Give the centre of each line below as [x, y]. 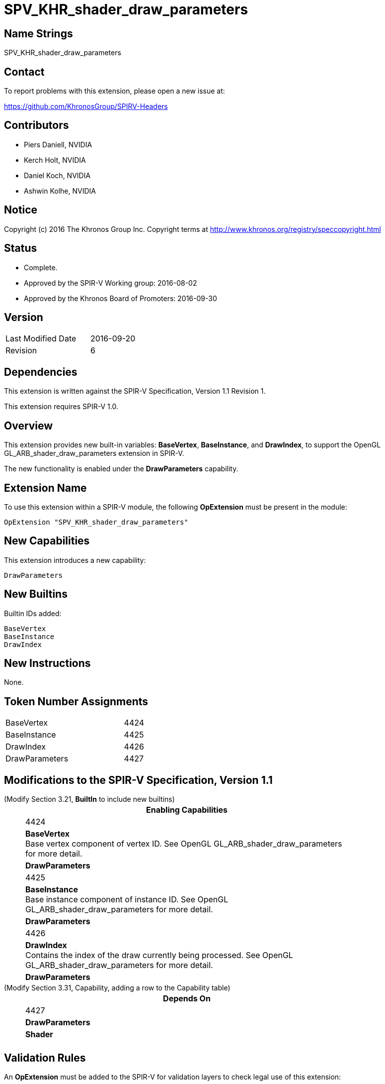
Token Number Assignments [76, 701]
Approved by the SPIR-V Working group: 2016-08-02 [111, 283]
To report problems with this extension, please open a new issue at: [115, 91]
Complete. [41, 267]
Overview [29, 426]
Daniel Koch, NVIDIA [57, 175]
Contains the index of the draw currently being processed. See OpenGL [159, 955]
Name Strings [38, 33]
